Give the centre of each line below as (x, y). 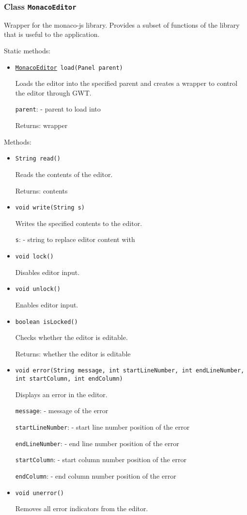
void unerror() (40, 493)
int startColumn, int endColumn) (69, 379)
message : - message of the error (62, 410)
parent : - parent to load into (58, 109)
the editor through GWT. (53, 92)
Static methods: (27, 50)
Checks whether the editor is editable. (71, 337)
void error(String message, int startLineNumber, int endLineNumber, (130, 371)
